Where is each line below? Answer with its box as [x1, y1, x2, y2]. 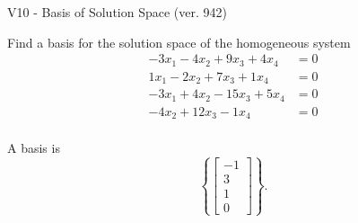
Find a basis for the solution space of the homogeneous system [7, 32, 351, 51]
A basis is [7, 138, 60, 157]
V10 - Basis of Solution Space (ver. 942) [7, 3, 227, 21]
